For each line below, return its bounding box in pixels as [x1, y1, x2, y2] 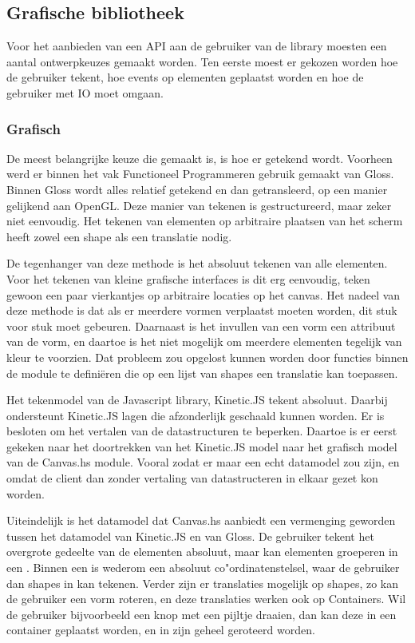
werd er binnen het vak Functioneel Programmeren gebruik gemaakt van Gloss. [6, 165, 394, 182]
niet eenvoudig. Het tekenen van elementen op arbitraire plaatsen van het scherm [6, 212, 403, 229]
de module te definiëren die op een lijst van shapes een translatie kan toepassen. [6, 364, 398, 381]
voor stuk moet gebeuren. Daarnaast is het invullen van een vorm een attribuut [6, 317, 396, 334]
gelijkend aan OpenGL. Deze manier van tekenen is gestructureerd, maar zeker [6, 196, 392, 213]
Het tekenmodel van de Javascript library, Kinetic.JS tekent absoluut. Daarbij [6, 391, 388, 408]
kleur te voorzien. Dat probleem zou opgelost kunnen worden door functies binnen [6, 348, 409, 365]
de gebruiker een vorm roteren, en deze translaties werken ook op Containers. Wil [6, 590, 406, 607]
